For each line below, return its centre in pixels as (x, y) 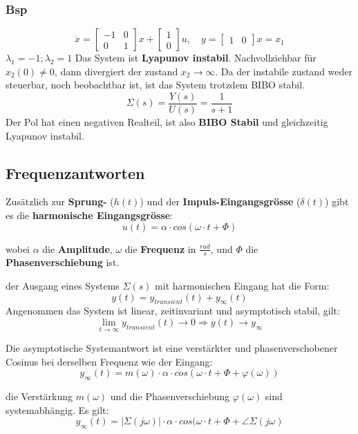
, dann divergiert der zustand (116, 71)
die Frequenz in (160, 248)
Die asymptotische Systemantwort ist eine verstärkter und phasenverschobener (172, 348)
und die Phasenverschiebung (170, 396)
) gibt (337, 201)
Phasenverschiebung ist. (63, 262)
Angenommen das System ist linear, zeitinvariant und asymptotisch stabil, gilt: (173, 311)
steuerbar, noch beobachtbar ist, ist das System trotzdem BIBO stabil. (156, 85)
